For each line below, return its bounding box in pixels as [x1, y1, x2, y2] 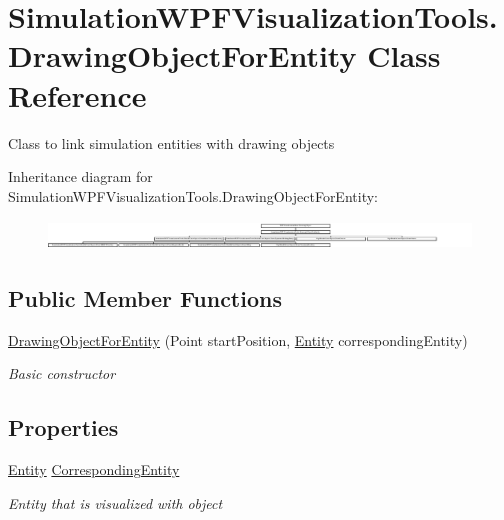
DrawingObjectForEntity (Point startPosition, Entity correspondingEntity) [8, 329, 468, 350]
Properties [8, 412, 119, 443]
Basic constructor [8, 363, 116, 384]
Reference [8, 74, 147, 115]
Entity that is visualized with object [8, 492, 223, 513]
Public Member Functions [8, 283, 282, 314]
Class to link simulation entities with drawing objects [8, 132, 335, 153]
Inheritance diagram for [8, 166, 153, 187]
